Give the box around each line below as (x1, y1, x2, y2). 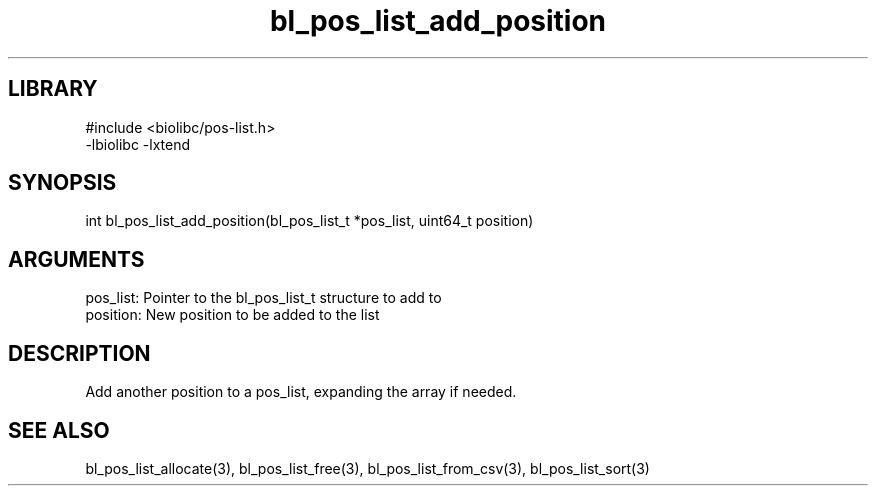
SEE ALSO (8, 417, 110, 443)
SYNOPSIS (8, 170, 117, 196)
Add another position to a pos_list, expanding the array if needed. (85, 383, 517, 401)
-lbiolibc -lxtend (85, 135, 191, 153)
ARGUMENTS (8, 246, 145, 272)
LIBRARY (8, 76, 98, 102)
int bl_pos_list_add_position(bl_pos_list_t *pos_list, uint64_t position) (85, 212, 534, 230)
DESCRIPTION (8, 340, 151, 366)
